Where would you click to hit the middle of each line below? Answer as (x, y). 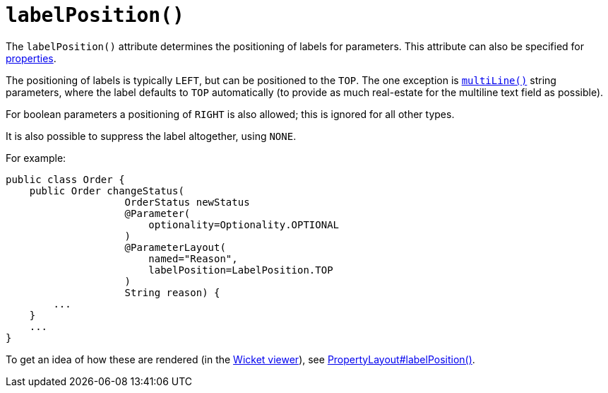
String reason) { (172, 292)
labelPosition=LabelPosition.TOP (241, 270)
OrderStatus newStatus (187, 202)
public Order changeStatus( (107, 190)
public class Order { (65, 179)
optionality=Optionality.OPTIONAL (244, 224)
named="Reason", (193, 258)
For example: (36, 158)
